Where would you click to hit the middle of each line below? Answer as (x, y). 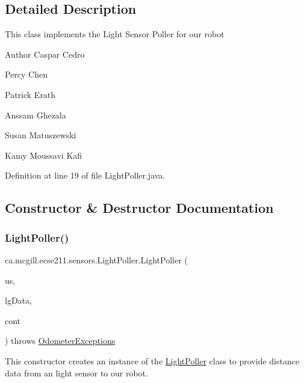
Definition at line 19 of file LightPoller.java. (85, 175)
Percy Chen (26, 74)
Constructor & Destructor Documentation (139, 208)
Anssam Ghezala (36, 115)
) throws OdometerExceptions (60, 341)
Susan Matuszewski (41, 135)
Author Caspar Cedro (45, 54)
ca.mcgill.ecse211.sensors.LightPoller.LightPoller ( (96, 259)
